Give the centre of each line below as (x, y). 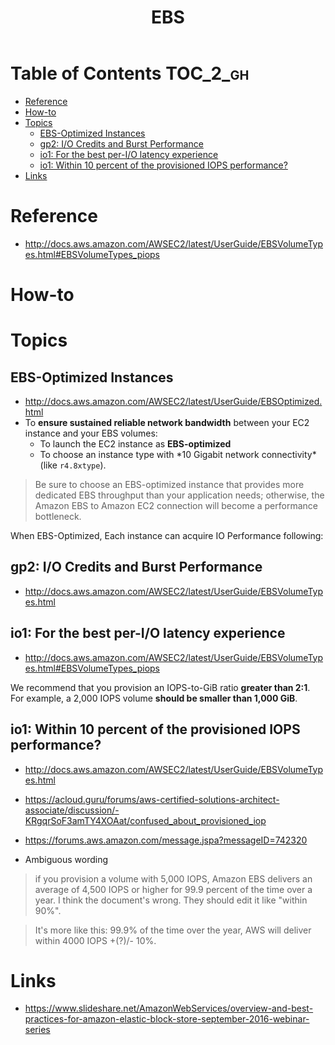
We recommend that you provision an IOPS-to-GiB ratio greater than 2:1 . (160, 687)
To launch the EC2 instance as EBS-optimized (135, 444)
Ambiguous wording (66, 859)
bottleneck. (58, 517)
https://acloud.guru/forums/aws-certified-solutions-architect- (152, 799)
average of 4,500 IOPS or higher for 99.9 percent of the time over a (173, 889)
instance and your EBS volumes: (91, 433)
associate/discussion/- (72, 810)
